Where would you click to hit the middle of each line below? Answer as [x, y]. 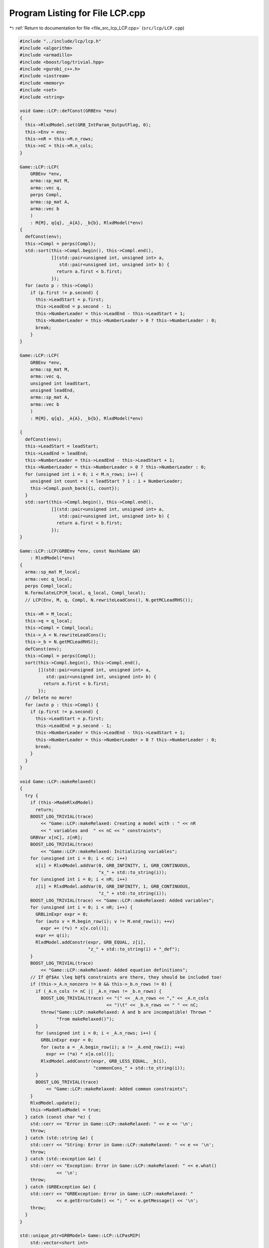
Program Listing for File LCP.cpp [77, 13]
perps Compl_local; [49, 586]
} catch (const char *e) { [58, 1117]
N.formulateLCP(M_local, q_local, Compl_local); [86, 593]
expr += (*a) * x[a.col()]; [80, 1054]
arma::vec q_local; [49, 579]
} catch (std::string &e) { [59, 1138]
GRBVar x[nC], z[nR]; [57, 838]
